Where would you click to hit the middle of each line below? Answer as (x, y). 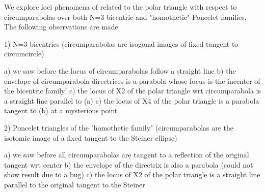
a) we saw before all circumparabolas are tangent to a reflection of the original (127, 155)
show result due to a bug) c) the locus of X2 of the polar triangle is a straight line (132, 174)
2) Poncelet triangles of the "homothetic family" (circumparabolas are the (119, 127)
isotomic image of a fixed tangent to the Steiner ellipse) (91, 137)
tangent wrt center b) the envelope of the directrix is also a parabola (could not (129, 164)
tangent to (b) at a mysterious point (61, 110)
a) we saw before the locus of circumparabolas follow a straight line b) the (120, 70)
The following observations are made (61, 27)
